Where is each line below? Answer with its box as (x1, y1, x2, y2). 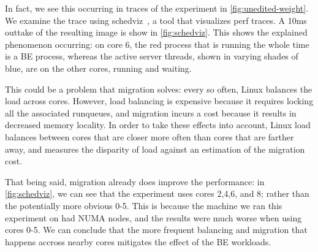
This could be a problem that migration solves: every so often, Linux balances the (5, 82, 312, 95)
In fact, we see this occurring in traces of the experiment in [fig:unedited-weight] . (5, 2, 309, 14)
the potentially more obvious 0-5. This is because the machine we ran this (5, 199, 282, 212)
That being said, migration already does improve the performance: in (5, 175, 265, 188)
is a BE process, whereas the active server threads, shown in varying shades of (5, 50, 298, 63)
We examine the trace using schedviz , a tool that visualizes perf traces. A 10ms (5, 13, 307, 26)
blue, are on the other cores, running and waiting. (5, 61, 192, 74)
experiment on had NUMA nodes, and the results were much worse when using (5, 211, 302, 224)
